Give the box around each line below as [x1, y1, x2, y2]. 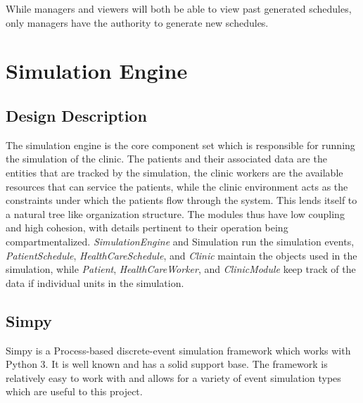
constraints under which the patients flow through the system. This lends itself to [6, 193, 357, 207]
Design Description [6, 104, 147, 126]
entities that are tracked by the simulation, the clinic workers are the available [6, 165, 343, 179]
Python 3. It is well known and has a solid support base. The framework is [6, 357, 328, 371]
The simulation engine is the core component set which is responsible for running [6, 137, 355, 152]
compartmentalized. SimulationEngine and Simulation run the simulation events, [6, 234, 355, 248]
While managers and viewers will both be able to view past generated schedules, [6, 1, 352, 15]
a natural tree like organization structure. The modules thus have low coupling [6, 206, 345, 221]
